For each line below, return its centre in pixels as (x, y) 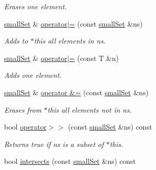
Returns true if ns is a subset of (54, 144)
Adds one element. (33, 75)
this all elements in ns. (70, 41)
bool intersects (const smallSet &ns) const (70, 161)
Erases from (23, 109)
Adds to (16, 41)
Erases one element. (36, 6)
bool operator (25, 127)
